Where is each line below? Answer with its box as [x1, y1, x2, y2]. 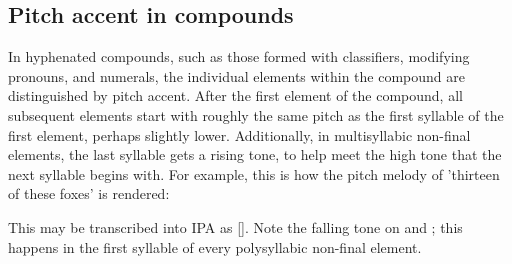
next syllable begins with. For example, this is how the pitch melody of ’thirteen [8, 163, 500, 184]
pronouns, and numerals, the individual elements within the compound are [8, 65, 465, 86]
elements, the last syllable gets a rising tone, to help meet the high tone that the [8, 144, 502, 165]
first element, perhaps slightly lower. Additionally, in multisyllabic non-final [8, 124, 471, 145]
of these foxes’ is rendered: [8, 183, 170, 204]
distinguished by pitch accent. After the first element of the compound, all [8, 85, 463, 106]
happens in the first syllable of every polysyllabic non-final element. [8, 236, 422, 257]
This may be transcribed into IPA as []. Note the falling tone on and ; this [8, 216, 463, 237]
